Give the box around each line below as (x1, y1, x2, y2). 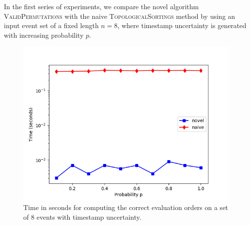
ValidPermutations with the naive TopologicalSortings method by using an (4, 11, 235, 21)
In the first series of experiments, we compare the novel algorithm (4, 1, 199, 11)
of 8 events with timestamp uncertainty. (23, 211, 141, 222)
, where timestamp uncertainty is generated (117, 20, 247, 30)
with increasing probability (4, 30, 84, 40)
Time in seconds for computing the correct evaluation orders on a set (23, 202, 228, 212)
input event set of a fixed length (4, 20, 99, 30)
